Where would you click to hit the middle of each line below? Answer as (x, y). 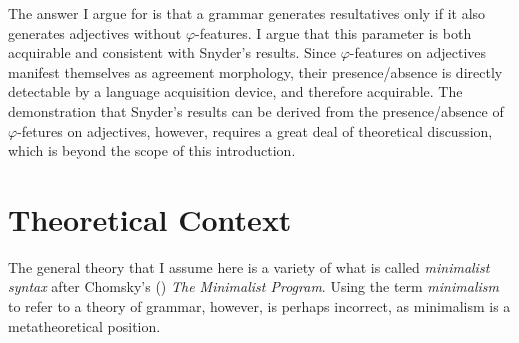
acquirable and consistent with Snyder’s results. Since (172, 52)
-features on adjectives (418, 52)
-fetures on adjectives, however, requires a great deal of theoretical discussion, (255, 130)
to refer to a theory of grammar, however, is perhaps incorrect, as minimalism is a (259, 306)
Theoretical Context (150, 218)
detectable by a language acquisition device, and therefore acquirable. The (235, 91)
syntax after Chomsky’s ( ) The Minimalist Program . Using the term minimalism (253, 286)
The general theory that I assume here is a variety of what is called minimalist (249, 266)
